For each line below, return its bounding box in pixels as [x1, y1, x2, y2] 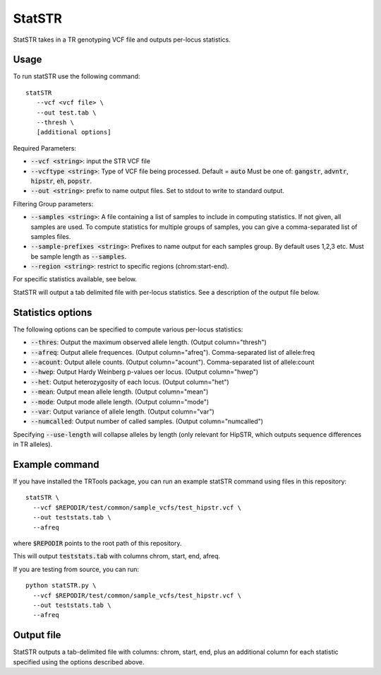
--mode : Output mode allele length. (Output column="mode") [30, 397, 210, 406]
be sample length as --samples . [30, 252, 127, 261]
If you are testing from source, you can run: [13, 565, 140, 573]
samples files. [30, 232, 71, 240]
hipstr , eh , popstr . [30, 177, 92, 185]
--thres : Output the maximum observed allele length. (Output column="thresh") [30, 338, 267, 346]
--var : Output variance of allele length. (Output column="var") [30, 407, 214, 416]
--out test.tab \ [36, 108, 97, 117]
